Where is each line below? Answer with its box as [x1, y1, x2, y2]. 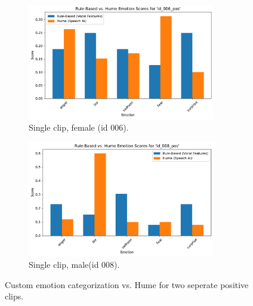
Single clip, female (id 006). [29, 121, 129, 134]
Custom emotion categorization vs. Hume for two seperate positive [5, 278, 249, 290]
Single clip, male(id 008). [29, 258, 120, 271]
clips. [5, 290, 24, 302]
